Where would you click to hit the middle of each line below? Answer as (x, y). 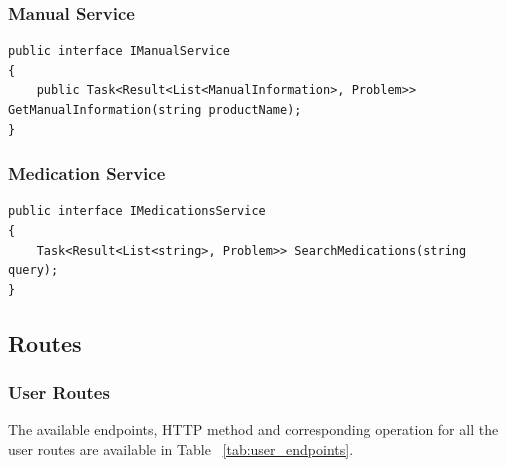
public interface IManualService (119, 51)
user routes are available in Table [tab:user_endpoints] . (181, 448)
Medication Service (87, 173)
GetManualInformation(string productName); (155, 110)
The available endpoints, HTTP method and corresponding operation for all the (253, 429)
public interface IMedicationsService (137, 211)
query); (33, 270)
